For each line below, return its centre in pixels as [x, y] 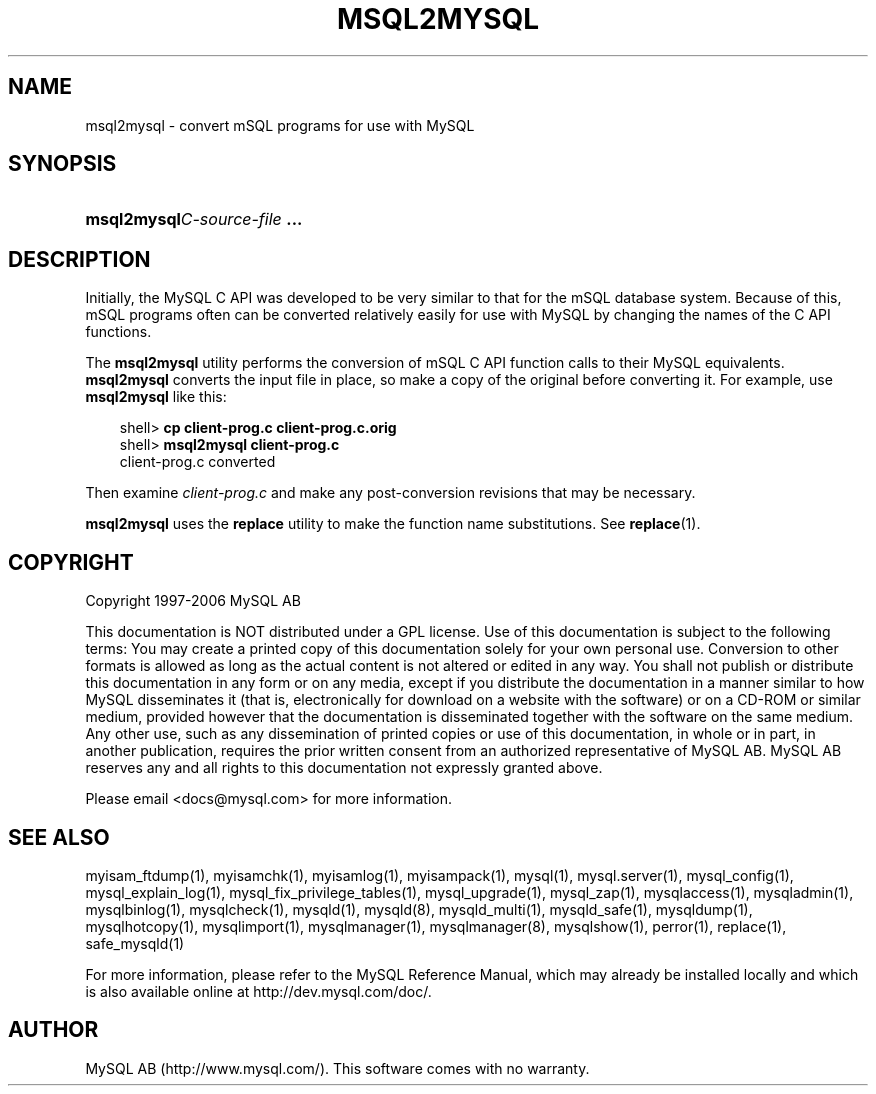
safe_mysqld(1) [135, 943]
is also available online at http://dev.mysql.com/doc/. [258, 991]
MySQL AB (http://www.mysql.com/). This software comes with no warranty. [337, 1068]
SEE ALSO [59, 837]
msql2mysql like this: [156, 397]
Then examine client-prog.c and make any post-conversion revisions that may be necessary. [390, 493]
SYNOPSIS [62, 164]
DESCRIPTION [79, 259]
